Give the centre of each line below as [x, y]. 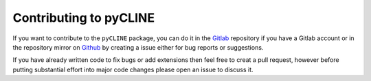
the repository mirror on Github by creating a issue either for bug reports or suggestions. [138, 47]
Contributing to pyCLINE [83, 18]
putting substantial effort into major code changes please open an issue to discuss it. [133, 69]
